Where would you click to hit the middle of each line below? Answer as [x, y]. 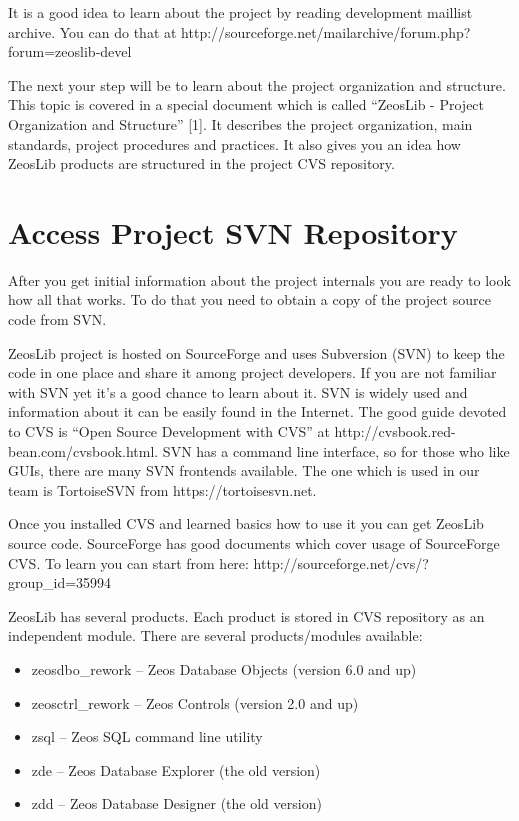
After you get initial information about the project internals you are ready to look [259, 279]
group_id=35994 [60, 582]
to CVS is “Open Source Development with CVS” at [169, 431]
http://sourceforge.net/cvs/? [341, 562]
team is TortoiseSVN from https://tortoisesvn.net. [162, 489]
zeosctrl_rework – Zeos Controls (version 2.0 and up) [195, 702]
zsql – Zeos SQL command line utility [147, 736]
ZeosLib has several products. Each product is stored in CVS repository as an [246, 615]
